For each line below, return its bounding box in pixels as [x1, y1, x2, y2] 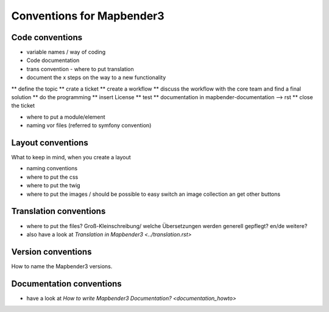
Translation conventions [11, 206, 106, 217]
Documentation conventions [11, 279, 122, 289]
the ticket [11, 102, 35, 109]
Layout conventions [11, 137, 88, 148]
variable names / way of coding [26, 49, 106, 56]
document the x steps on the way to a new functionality [26, 74, 166, 81]
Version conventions [11, 246, 92, 257]
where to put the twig [26, 182, 80, 189]
